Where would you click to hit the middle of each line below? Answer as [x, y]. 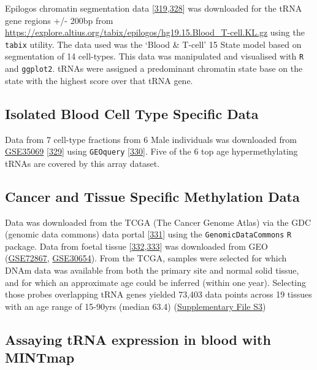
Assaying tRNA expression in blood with [138, 339]
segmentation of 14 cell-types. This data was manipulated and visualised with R [155, 56]
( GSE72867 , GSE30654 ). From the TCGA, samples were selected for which [146, 258]
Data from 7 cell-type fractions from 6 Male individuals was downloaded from [151, 139]
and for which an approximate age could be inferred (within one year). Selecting [156, 282]
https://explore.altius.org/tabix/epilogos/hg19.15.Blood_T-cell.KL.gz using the [155, 32]
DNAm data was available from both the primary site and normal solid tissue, [152, 270]
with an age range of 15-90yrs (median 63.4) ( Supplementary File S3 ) [136, 306]
